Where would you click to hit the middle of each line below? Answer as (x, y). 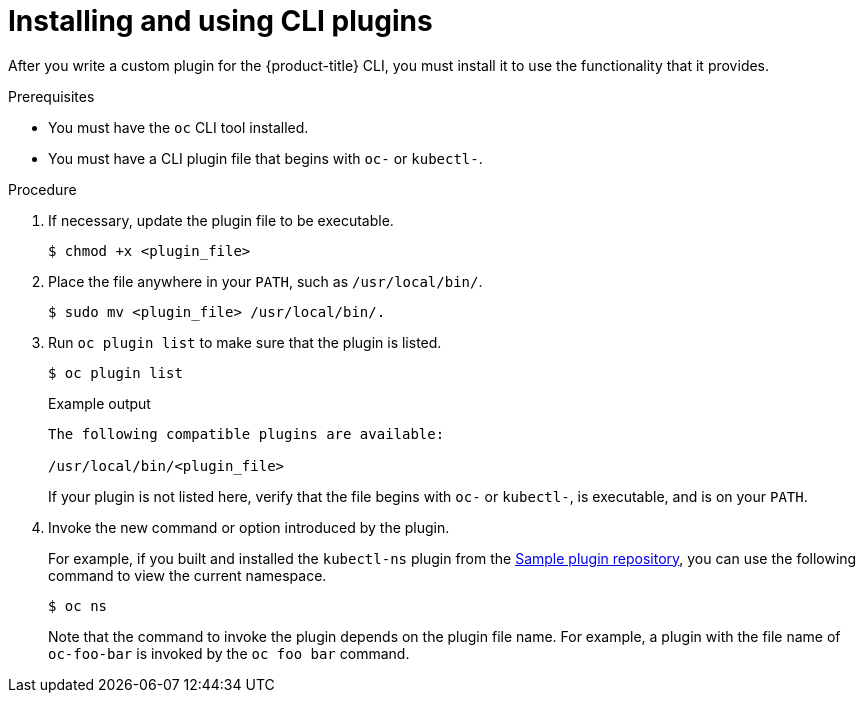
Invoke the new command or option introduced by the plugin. (249, 527)
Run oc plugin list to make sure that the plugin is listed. (245, 342)
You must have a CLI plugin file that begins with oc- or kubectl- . (265, 158)
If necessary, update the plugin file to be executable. (221, 220)
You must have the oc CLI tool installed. (178, 127)
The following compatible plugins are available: (246, 433)
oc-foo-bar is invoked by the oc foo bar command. (229, 653)
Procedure (42, 189)
